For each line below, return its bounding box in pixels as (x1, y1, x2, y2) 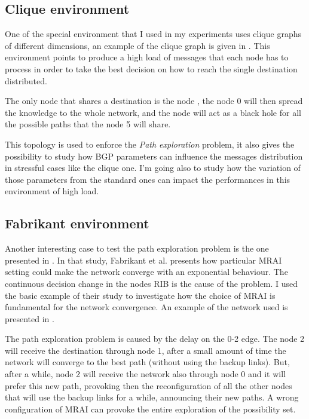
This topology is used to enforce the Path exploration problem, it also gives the (5, 137, 295, 150)
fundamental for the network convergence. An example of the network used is (5, 301, 288, 313)
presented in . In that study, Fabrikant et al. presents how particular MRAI (5, 253, 282, 266)
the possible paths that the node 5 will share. (5, 118, 171, 130)
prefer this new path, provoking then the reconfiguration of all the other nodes (5, 379, 292, 392)
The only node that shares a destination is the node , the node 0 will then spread (5, 94, 303, 107)
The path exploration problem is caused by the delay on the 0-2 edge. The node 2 (5, 332, 305, 345)
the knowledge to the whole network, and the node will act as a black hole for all (5, 106, 301, 118)
